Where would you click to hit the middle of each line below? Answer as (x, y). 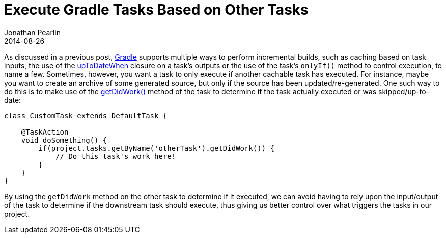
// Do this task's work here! (116, 156)
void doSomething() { (64, 140)
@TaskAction (45, 132)
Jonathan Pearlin (33, 32)
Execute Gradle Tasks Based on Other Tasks (156, 10)
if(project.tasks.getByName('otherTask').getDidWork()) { (157, 148)
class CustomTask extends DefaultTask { (86, 115)
